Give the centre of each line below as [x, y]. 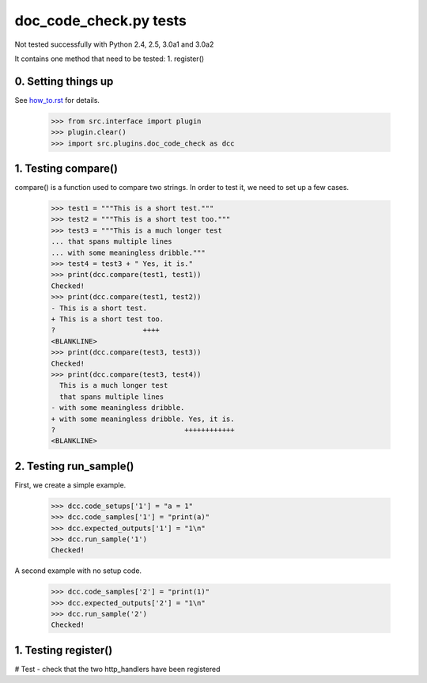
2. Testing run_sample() [74, 466]
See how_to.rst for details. [57, 100]
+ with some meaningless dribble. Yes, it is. [143, 419]
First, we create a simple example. [70, 485]
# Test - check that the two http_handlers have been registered [117, 669]
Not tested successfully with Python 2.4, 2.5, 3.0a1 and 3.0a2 [114, 44]
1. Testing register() [64, 650]
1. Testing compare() [66, 169]
